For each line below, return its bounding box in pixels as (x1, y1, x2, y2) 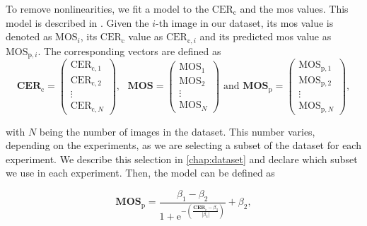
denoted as (6, 29, 52, 44)
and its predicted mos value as (199, 29, 332, 44)
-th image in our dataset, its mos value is (156, 15, 334, 30)
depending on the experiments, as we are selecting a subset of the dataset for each (6, 138, 361, 153)
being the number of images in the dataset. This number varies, (39, 124, 315, 138)
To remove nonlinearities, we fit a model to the (6, 1, 209, 16)
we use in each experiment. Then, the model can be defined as (6, 165, 275, 180)
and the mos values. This (240, 1, 349, 16)
